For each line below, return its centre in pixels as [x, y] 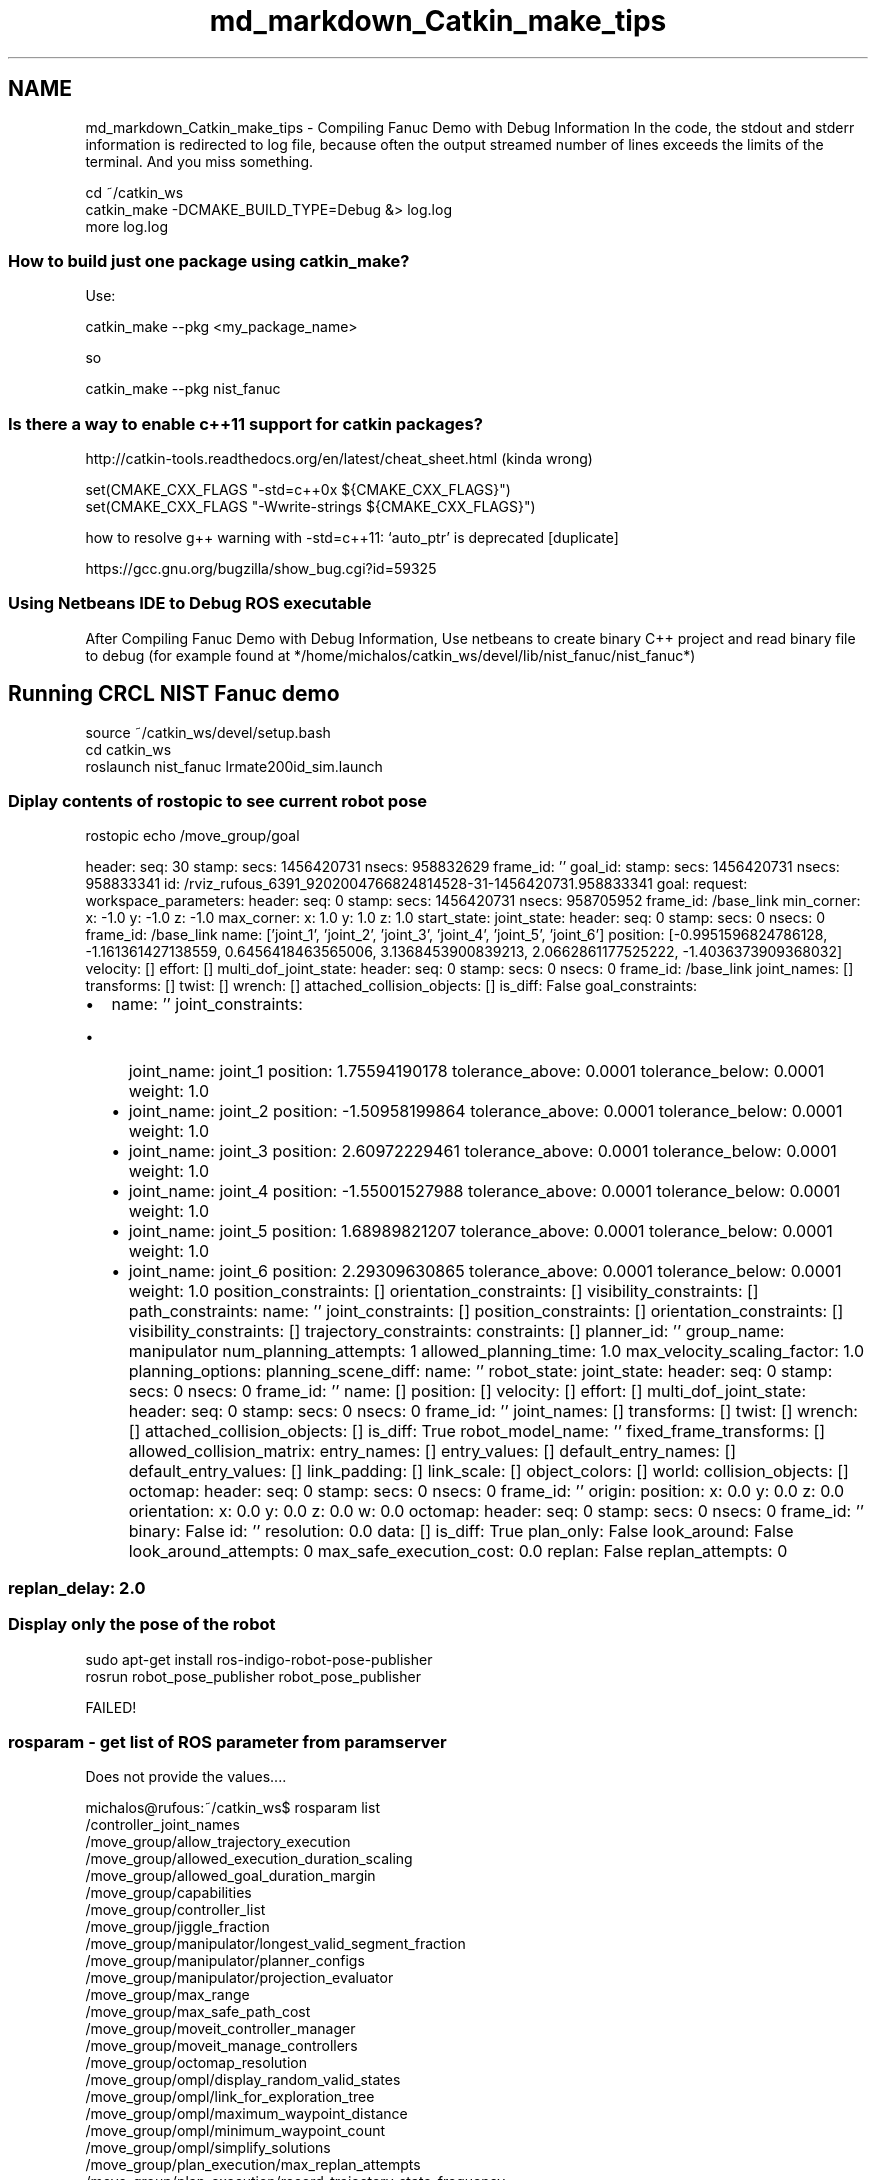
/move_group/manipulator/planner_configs [225, 1961]
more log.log [126, 226]
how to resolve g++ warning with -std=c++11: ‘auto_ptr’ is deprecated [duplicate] [352, 538]
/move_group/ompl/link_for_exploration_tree [230, 2097]
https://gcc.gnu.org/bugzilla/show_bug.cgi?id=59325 [261, 569]
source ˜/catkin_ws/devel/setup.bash [208, 732]
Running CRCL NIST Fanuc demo [174, 694]
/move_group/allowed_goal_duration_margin [230, 1876]
